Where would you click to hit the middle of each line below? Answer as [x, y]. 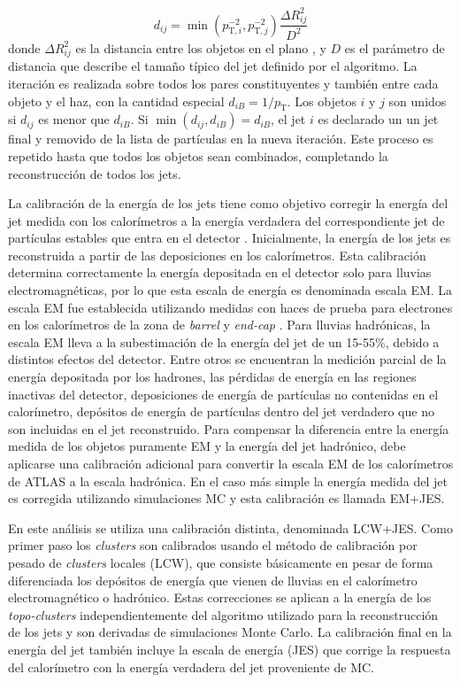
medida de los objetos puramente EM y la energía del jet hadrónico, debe [207, 446]
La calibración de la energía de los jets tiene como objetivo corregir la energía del [228, 203]
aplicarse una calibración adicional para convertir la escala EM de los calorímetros [231, 464]
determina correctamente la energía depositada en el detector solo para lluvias [220, 272]
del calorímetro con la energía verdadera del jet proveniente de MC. [191, 666]
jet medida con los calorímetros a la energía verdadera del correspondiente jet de [226, 220]
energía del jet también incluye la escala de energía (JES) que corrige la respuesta [230, 649]
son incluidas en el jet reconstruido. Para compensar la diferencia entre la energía [229, 428]
